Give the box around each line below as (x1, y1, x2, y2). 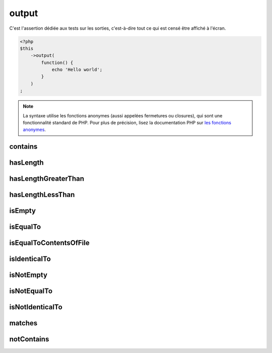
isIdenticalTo (9, 255, 51, 263)
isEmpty (9, 206, 36, 215)
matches (9, 319, 38, 327)
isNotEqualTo (9, 287, 53, 296)
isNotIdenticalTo (9, 303, 62, 312)
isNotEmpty (9, 271, 48, 279)
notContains (9, 335, 49, 343)
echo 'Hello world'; (51, 67, 103, 73)
